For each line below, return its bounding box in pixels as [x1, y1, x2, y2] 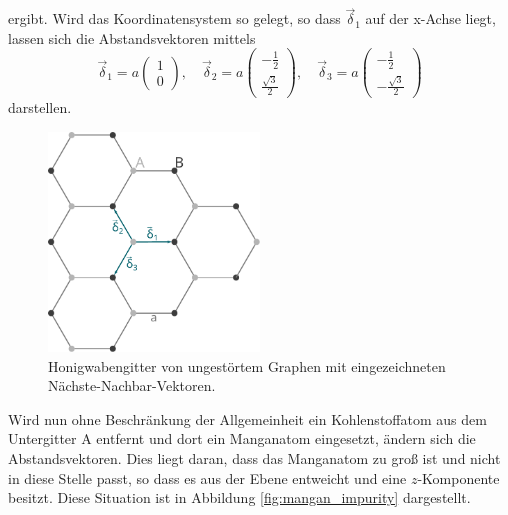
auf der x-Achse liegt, [365, 8, 496, 29]
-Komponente [417, 467, 500, 488]
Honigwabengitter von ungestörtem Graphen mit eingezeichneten [48, 355, 446, 376]
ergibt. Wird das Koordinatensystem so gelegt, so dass [8, 8, 341, 29]
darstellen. [8, 97, 72, 118]
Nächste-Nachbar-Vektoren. [48, 375, 216, 396]
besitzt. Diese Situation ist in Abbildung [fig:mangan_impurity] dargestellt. [8, 487, 471, 508]
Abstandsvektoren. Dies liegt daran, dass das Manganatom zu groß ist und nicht [8, 447, 501, 468]
